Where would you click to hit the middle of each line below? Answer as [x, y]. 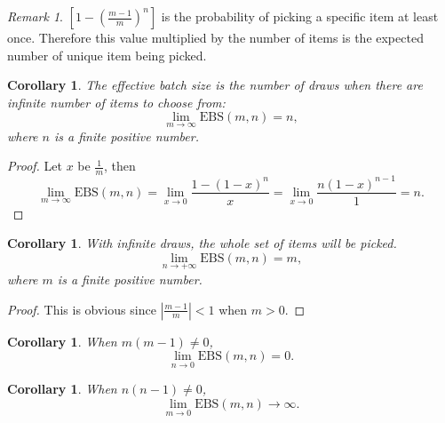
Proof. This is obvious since [82, 309]
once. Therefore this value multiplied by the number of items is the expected [215, 37]
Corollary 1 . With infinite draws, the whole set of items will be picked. [202, 243]
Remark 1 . [35, 16]
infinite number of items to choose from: [116, 102]
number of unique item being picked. [107, 55]
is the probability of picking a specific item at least [300, 16]
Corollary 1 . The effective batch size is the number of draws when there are [215, 85]
